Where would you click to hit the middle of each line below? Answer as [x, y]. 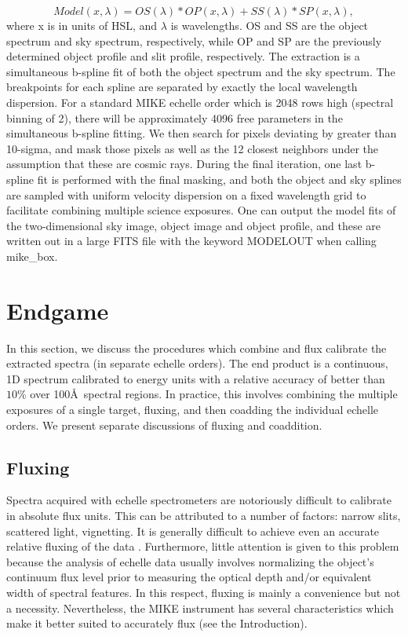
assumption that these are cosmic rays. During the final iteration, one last [184, 164]
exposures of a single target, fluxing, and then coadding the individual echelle [193, 409]
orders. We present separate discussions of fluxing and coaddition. [164, 425]
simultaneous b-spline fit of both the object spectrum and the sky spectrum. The [201, 71]
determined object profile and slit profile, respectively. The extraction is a [183, 56]
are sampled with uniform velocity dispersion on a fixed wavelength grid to [186, 194]
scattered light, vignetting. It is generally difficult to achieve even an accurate [193, 531]
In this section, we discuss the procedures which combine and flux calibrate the [197, 348]
